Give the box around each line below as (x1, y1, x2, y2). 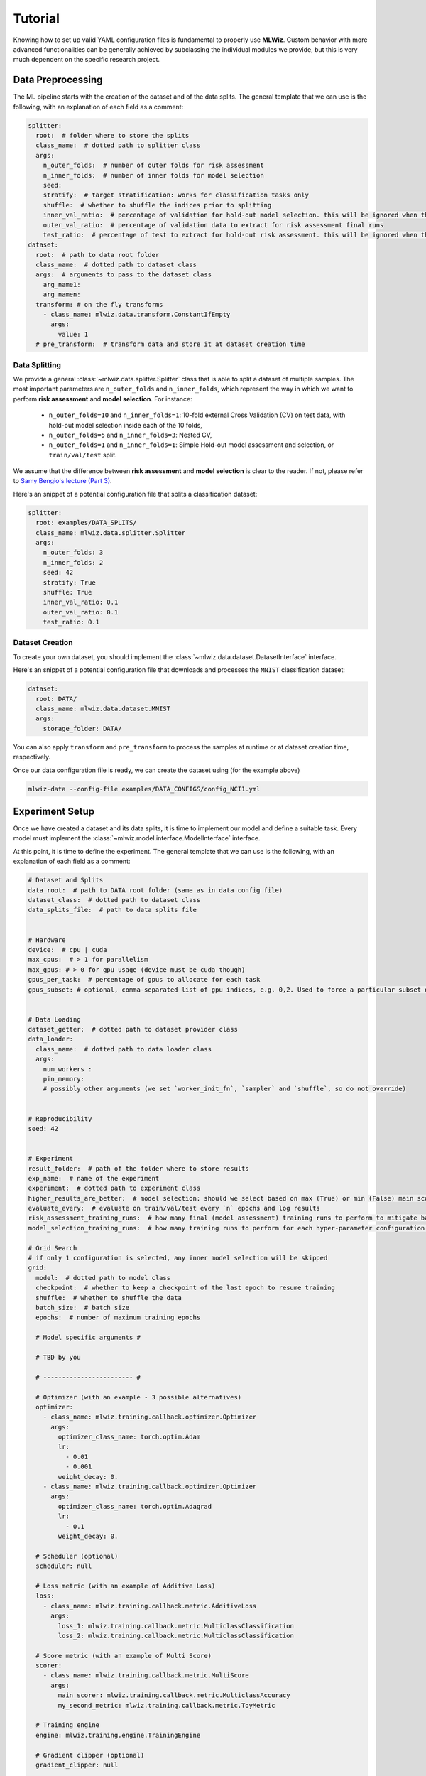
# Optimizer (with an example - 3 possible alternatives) (35, 1393, 242, 1401)
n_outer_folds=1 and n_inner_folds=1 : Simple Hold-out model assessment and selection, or (48, 440, 334, 449)
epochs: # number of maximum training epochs (35, 1314, 201, 1321)
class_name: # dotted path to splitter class (35, 141, 201, 149)
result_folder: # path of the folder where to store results (28, 1164, 249, 1172)
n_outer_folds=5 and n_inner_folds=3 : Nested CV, (48, 431, 212, 439)
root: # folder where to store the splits (35, 131, 190, 139)
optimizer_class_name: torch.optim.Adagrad (58, 1502, 212, 1510)
